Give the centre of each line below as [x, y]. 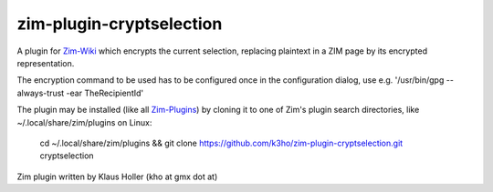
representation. [46, 63]
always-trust [41, 93]
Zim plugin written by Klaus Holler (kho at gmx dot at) [117, 177]
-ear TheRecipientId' [105, 93]
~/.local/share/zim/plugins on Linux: [84, 122]
